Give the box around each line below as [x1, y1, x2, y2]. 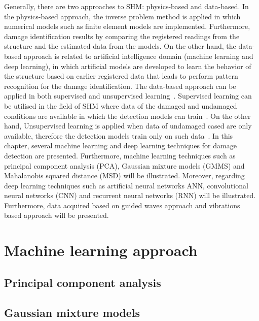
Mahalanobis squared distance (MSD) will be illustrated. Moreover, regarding [4, 170, 245, 181]
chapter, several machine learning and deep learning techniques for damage [4, 140, 237, 151]
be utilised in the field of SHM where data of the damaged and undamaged [4, 100, 237, 111]
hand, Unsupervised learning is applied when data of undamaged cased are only [4, 120, 252, 131]
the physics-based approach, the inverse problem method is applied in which [4, 11, 241, 21]
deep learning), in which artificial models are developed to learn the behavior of [4, 60, 251, 71]
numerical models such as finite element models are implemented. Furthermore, [4, 21, 250, 31]
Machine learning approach [4, 240, 198, 261]
